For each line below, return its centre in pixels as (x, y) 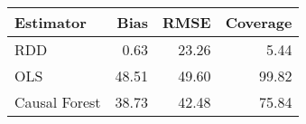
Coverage (259, 22)
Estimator (51, 22)
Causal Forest (58, 102)
